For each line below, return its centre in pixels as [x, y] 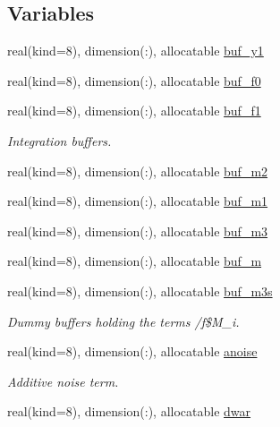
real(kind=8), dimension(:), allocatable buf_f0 [134, 80]
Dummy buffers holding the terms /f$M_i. [123, 321]
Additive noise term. [63, 381]
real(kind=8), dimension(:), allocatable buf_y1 [136, 51]
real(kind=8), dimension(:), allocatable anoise [132, 351]
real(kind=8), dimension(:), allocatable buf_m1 [138, 201]
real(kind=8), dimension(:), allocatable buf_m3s [140, 290]
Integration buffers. [59, 140]
